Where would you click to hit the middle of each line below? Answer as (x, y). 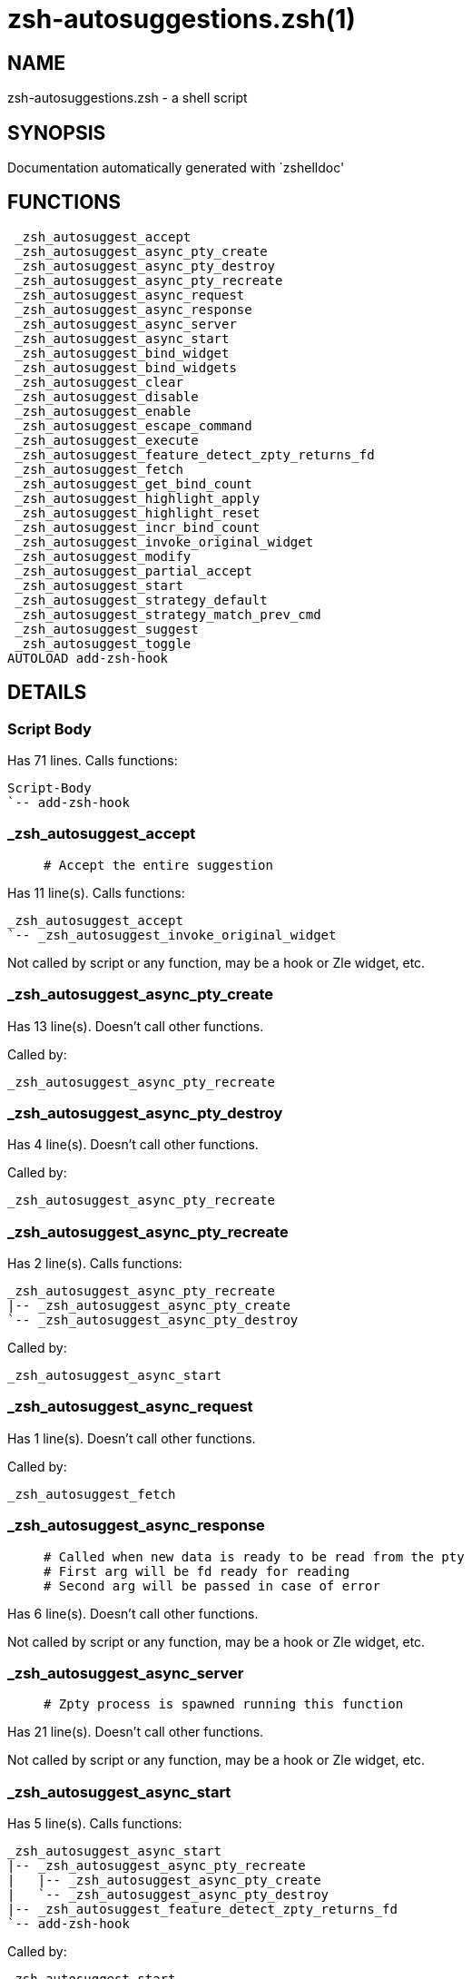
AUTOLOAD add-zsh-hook (88, 658)
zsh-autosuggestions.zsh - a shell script (128, 98)
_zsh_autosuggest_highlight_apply (138, 498)
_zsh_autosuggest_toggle (103, 643)
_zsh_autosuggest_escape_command (133, 425)
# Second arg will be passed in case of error (212, 1585)
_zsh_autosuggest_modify (103, 556)
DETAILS (47, 693)
